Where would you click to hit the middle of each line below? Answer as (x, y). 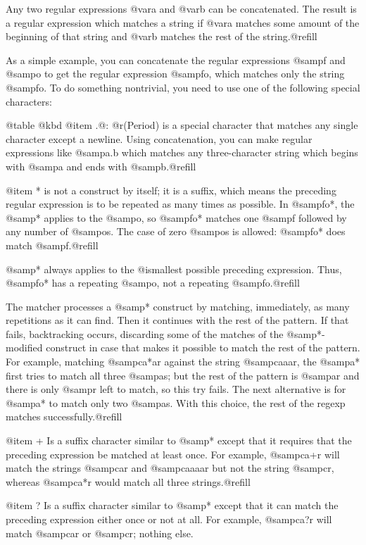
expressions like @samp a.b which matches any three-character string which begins (182, 152)
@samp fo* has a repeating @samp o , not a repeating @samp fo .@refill (153, 283)
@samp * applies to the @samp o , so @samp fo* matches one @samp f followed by (176, 217)
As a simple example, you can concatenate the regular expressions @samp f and (176, 59)
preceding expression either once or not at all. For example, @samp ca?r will (169, 519)
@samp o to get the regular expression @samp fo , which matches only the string (175, 74)
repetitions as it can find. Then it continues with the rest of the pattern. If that (177, 320)
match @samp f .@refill (52, 245)
